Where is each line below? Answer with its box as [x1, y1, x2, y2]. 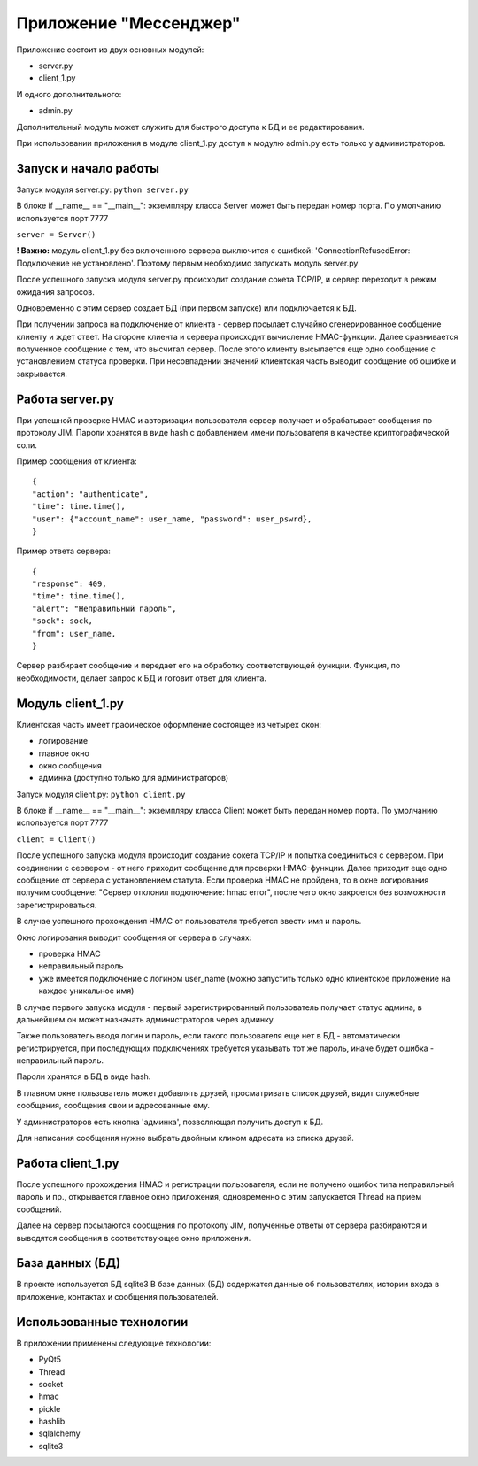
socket [38, 1378, 64, 1389]
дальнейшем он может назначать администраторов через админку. [16, 1014, 276, 1024]
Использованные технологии [16, 1315, 189, 1330]
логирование [38, 736, 89, 746]
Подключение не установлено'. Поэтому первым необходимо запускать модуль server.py [16, 258, 358, 268]
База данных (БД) [16, 1255, 121, 1270]
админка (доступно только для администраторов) [38, 773, 229, 783]
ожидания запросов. [16, 286, 95, 297]
